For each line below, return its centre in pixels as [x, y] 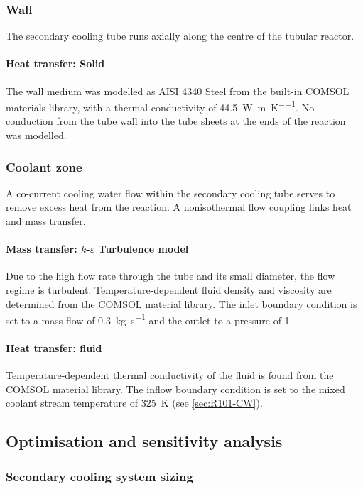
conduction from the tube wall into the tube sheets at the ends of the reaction [176, 121]
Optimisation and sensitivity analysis [144, 441]
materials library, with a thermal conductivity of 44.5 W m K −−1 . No [160, 106]
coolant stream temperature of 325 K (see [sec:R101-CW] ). [134, 403]
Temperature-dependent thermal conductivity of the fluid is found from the [170, 375]
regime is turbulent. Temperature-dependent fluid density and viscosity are [169, 290]
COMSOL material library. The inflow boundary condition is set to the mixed [175, 389]
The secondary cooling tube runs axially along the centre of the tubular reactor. [180, 36]
